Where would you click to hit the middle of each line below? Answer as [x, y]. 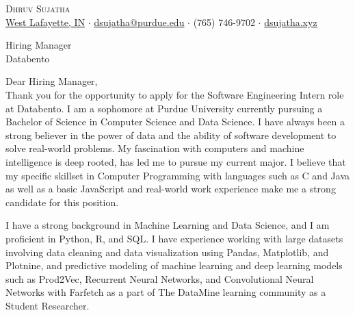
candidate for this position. [62, 202]
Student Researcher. [48, 305]
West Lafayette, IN [45, 22]
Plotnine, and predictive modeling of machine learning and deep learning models [174, 265]
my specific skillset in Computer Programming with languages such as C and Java [177, 175]
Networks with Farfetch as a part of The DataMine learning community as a [166, 292]
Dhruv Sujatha [38, 8]
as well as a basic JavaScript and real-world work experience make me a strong [171, 189]
